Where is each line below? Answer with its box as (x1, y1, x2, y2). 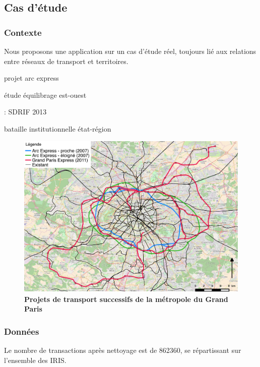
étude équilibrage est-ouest (4, 89, 87, 100)
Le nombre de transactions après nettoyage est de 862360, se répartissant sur (4, 345, 241, 355)
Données (4, 325, 39, 337)
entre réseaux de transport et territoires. (4, 55, 128, 66)
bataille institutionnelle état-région (4, 123, 111, 134)
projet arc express (4, 73, 59, 83)
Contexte (4, 26, 42, 38)
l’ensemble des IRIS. (4, 354, 67, 365)
